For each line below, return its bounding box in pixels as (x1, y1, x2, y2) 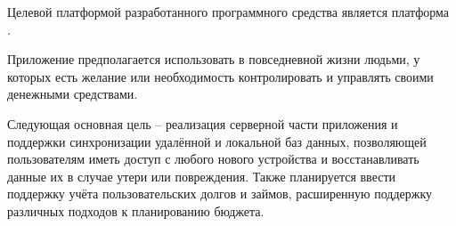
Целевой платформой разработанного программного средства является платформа (7, 3, 450, 20)
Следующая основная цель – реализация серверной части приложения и (7, 114, 398, 133)
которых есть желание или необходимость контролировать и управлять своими (7, 67, 434, 85)
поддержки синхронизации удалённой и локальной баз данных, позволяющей (7, 132, 427, 150)
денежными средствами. (7, 85, 138, 103)
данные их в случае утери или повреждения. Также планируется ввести (7, 166, 396, 185)
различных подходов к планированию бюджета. (7, 201, 265, 220)
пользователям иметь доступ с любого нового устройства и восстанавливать (7, 149, 419, 168)
